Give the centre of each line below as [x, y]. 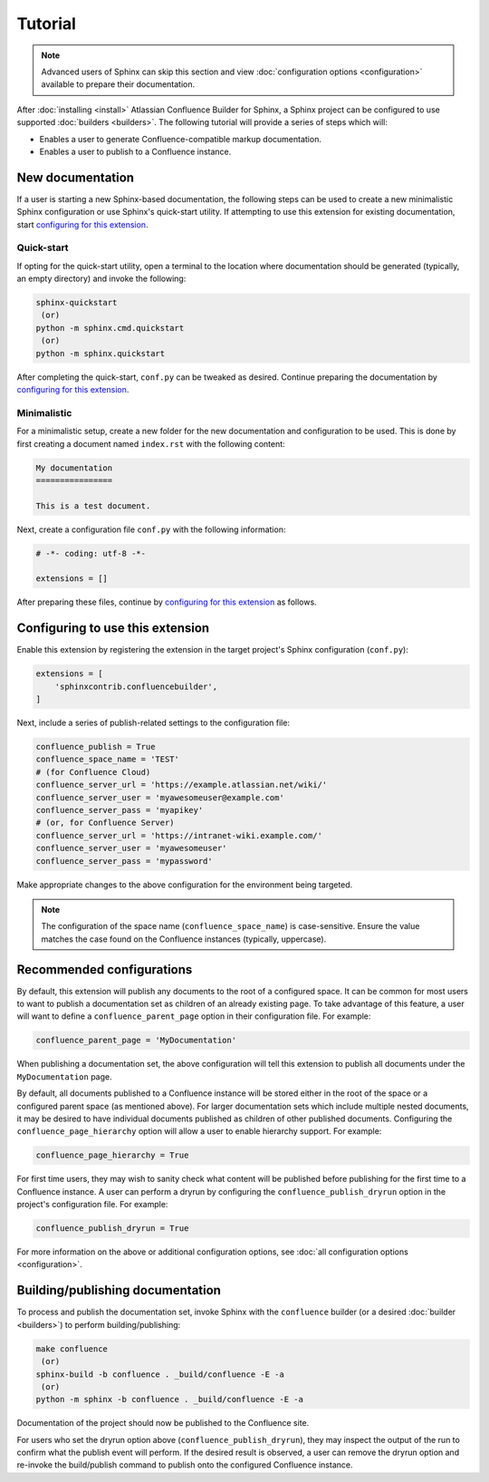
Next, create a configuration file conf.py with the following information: [151, 529]
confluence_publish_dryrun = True [112, 1229]
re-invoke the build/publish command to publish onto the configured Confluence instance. [185, 1465]
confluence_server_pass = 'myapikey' [120, 810]
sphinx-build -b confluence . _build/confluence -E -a [160, 1374]
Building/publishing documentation [119, 1290]
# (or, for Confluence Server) [105, 823]
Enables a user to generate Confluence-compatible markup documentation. [180, 139]
